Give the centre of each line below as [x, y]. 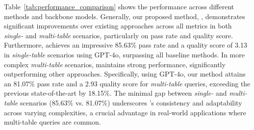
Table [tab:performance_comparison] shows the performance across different [119, 6]
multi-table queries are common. [52, 122]
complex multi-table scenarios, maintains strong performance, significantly [115, 64]
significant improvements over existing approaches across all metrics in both [118, 26]
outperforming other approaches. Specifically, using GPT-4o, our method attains [125, 74]
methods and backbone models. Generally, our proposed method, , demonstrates [125, 16]
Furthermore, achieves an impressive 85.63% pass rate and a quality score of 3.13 [126, 45]
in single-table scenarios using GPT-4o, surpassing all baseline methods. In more [124, 54]
